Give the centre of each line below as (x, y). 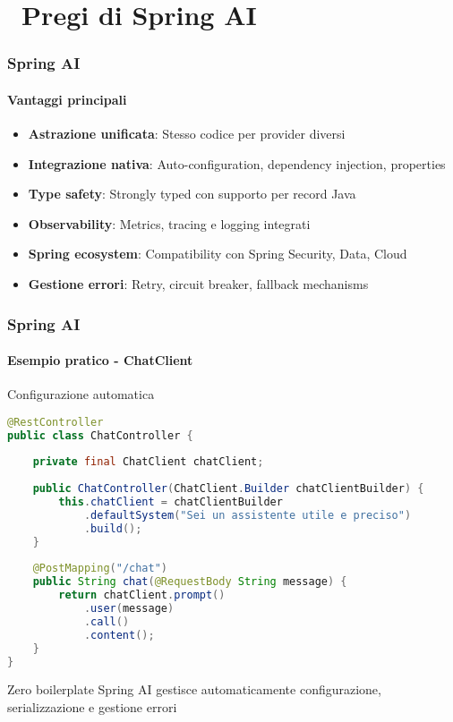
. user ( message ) (129, 609)
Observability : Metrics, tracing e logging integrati (169, 223)
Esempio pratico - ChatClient (100, 360)
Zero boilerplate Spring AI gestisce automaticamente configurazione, (194, 689)
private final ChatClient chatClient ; (148, 462)
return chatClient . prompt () (142, 595)
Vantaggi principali (67, 99)
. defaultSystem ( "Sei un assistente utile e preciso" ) (248, 515)
